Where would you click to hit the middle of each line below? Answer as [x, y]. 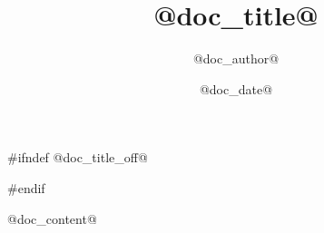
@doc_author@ [236, 58]
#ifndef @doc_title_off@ [78, 157]
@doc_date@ [236, 88]
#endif [26, 187]
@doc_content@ [52, 218]
